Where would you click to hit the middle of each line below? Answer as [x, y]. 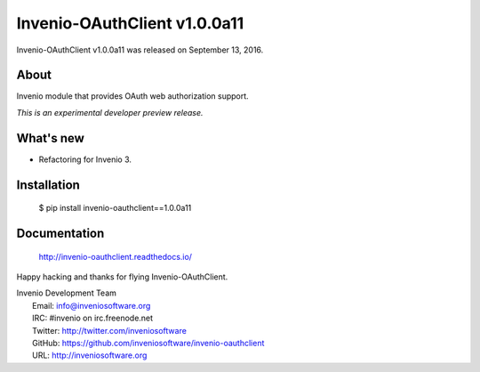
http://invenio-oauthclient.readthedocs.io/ [116, 256]
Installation [48, 185]
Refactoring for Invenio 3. [85, 159]
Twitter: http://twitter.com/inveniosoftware [109, 330]
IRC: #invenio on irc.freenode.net [93, 318]
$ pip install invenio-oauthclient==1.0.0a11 [115, 208]
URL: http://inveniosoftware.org [90, 355]
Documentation [60, 233]
